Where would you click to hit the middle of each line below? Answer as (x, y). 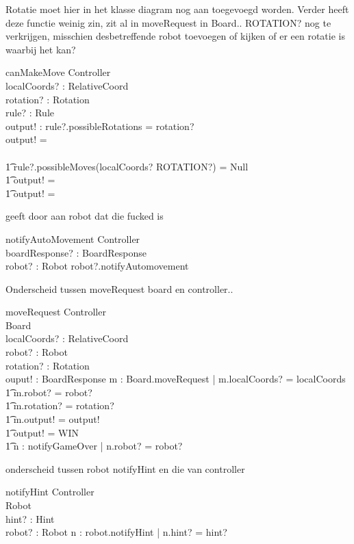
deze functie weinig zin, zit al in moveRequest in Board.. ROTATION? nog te (168, 22)
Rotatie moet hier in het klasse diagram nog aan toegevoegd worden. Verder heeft (177, 9)
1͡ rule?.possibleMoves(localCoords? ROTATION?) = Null (127, 166)
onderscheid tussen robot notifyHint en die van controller (125, 468)
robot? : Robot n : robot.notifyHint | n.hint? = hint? (116, 532)
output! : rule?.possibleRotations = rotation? (100, 126)
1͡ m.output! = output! (53, 419)
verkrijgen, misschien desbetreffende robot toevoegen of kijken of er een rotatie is (175, 36)
